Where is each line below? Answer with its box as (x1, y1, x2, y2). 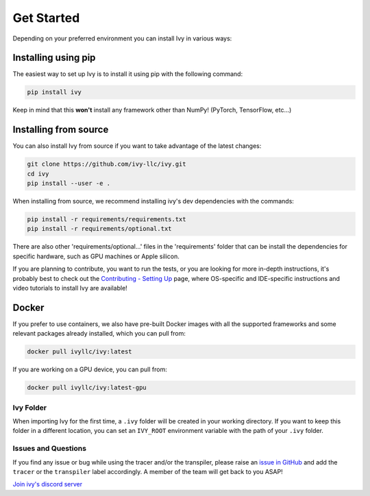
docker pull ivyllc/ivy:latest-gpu (27, 384, 147, 392)
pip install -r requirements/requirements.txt (27, 216, 186, 223)
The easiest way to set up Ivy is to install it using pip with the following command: (12, 70, 243, 78)
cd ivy (27, 170, 49, 177)
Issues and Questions (12, 444, 87, 454)
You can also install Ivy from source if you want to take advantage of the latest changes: (12, 142, 262, 150)
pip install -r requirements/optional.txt (27, 225, 172, 233)
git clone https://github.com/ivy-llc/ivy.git (27, 160, 186, 168)
